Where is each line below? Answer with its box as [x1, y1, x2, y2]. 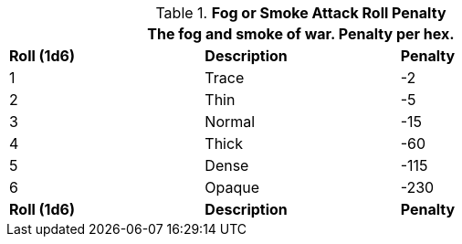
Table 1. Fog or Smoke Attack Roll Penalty [155, 4, 446, 22]
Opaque [205, 178, 260, 196]
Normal [205, 112, 256, 131]
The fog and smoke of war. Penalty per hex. [147, 25, 455, 43]
